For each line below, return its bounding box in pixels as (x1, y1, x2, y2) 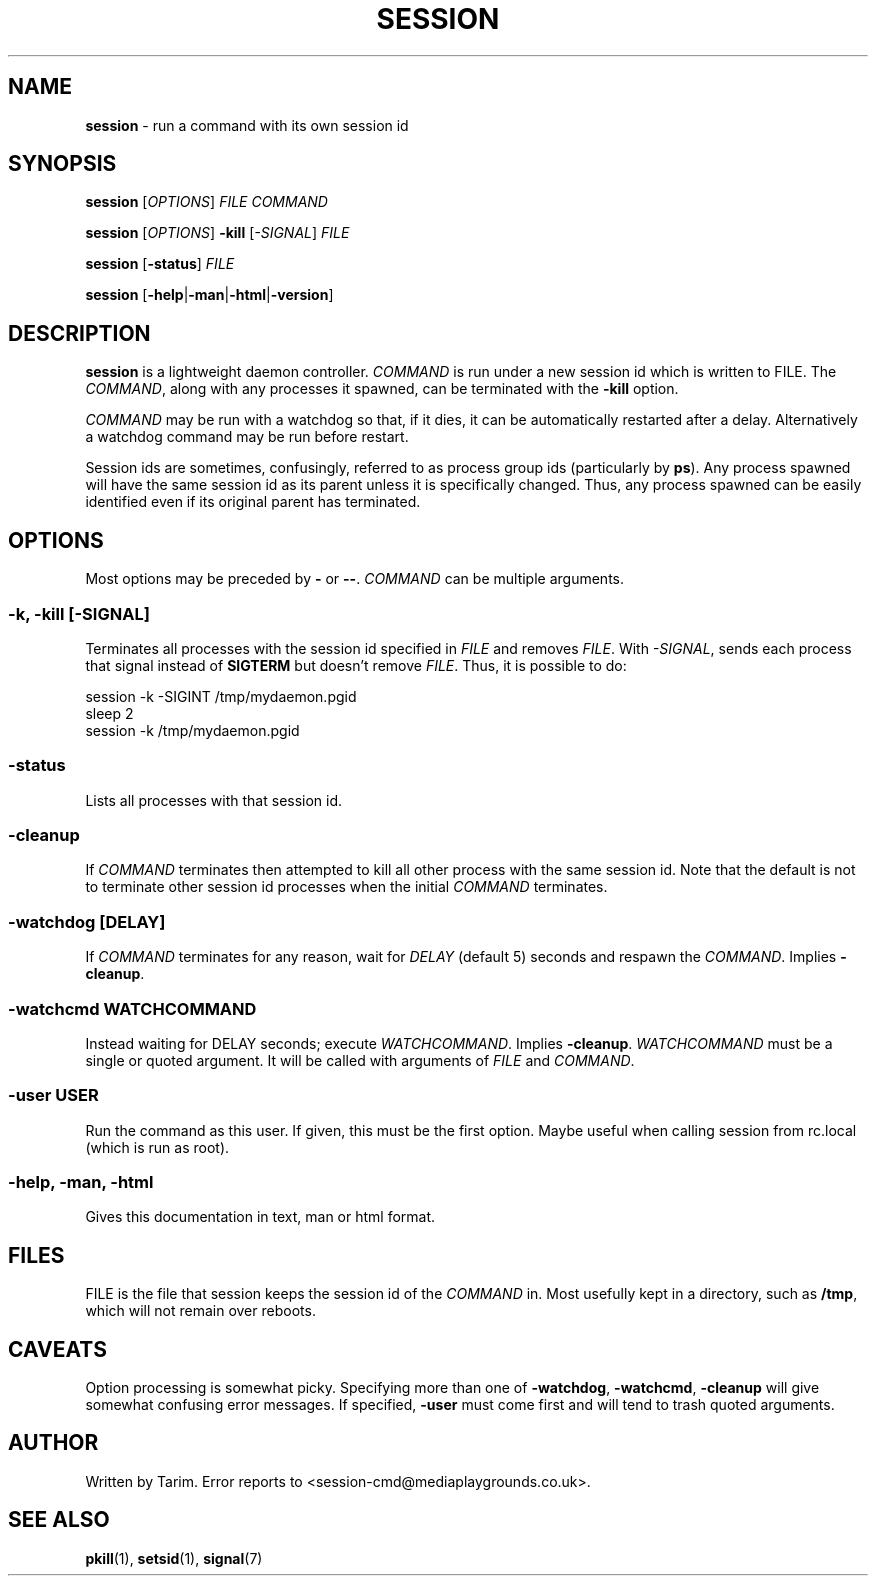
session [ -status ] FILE (85, 255, 235, 273)
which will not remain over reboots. (85, 1302, 316, 1320)
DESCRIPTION (8, 320, 151, 346)
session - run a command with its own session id (85, 116, 409, 134)
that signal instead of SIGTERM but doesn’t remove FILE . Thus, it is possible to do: (85, 656, 627, 674)
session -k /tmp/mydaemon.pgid (85, 721, 300, 739)
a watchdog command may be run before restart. (85, 428, 409, 446)
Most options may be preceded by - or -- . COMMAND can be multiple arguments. (85, 570, 624, 588)
